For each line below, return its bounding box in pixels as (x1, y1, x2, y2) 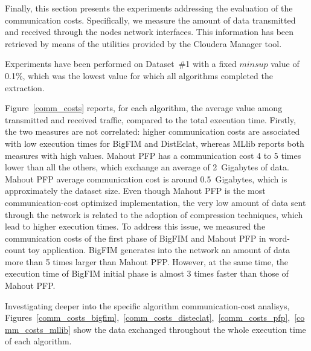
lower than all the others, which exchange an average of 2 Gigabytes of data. (5, 161, 289, 173)
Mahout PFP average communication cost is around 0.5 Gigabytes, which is (5, 172, 287, 185)
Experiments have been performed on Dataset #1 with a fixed (5, 57, 237, 70)
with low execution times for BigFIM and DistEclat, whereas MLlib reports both (5, 137, 304, 149)
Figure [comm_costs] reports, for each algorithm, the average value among (5, 101, 283, 114)
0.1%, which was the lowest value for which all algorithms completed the (5, 69, 273, 82)
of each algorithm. (5, 335, 72, 347)
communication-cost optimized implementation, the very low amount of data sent (5, 196, 306, 208)
